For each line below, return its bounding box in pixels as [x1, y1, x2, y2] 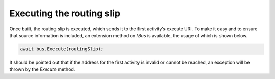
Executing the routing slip [9, 8, 121, 19]
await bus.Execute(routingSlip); [20, 46, 104, 52]
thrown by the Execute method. [9, 66, 75, 72]
